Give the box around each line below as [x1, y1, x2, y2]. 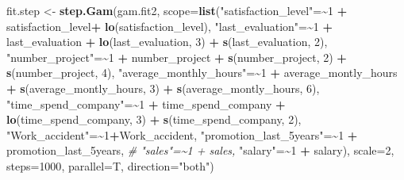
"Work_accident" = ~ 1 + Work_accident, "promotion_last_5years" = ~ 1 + [6, 126, 358, 143]
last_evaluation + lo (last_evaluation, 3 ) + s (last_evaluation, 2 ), [6, 33, 328, 50]
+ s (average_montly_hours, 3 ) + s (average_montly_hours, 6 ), [6, 79, 320, 96]
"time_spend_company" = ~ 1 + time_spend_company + [6, 95, 286, 112]
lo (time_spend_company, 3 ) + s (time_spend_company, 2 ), [6, 111, 302, 128]
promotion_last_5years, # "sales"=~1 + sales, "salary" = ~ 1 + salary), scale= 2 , [6, 142, 394, 159]
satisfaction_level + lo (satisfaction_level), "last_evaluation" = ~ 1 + [6, 17, 333, 34]
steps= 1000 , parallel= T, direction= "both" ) [6, 157, 214, 174]
